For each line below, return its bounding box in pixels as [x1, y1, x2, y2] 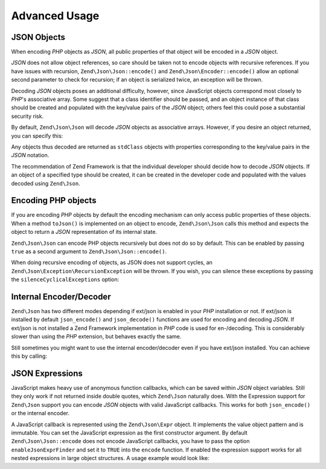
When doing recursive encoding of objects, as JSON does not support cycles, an [11, 259, 213, 266]
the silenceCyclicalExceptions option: [11, 276, 120, 283]
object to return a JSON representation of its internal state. [11, 228, 157, 236]
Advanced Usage [11, 9, 100, 22]
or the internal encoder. [11, 410, 69, 417]
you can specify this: [11, 132, 63, 139]
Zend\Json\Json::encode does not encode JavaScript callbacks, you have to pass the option [11, 438, 250, 445]
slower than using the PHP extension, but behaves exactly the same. [11, 333, 182, 340]
